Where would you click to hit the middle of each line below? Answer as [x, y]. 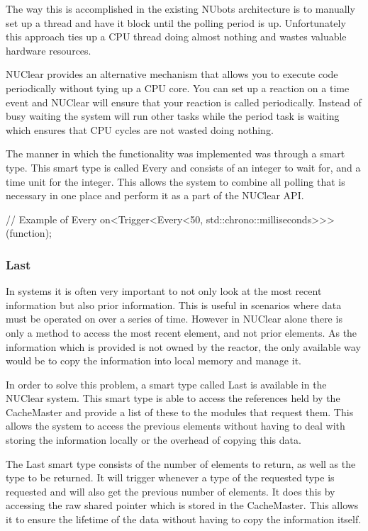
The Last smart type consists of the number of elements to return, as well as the [181, 463]
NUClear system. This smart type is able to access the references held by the [173, 398]
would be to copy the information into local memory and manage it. [154, 360]
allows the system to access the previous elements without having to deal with [175, 426]
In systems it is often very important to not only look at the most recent [164, 291]
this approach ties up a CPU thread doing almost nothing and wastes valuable [176, 37]
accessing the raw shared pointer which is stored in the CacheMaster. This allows [182, 505]
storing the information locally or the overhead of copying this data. [154, 440]
